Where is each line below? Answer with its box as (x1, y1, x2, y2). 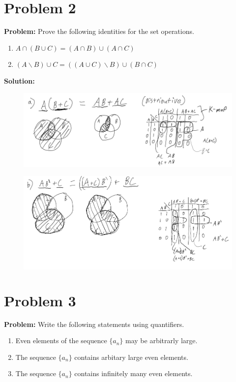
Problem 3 (4, 290, 76, 310)
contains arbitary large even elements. (74, 352, 188, 362)
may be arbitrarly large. (125, 335, 198, 346)
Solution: (4, 75, 35, 86)
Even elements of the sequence (15, 335, 107, 346)
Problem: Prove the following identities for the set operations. (4, 26, 194, 36)
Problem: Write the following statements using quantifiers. (4, 319, 184, 329)
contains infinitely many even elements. (74, 368, 193, 379)
